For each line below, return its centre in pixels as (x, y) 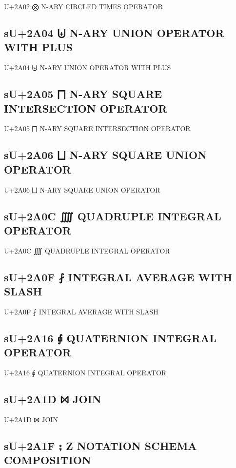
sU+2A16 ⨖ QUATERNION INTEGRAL (110, 338)
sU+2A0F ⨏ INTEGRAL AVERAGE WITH (118, 277)
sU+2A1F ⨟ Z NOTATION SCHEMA (100, 445)
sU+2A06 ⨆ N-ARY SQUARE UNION (105, 155)
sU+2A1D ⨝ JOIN (53, 399)
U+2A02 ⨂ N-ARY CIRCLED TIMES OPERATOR (83, 6)
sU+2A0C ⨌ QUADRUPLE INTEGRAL (113, 216)
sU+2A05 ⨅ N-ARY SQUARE (83, 94)
